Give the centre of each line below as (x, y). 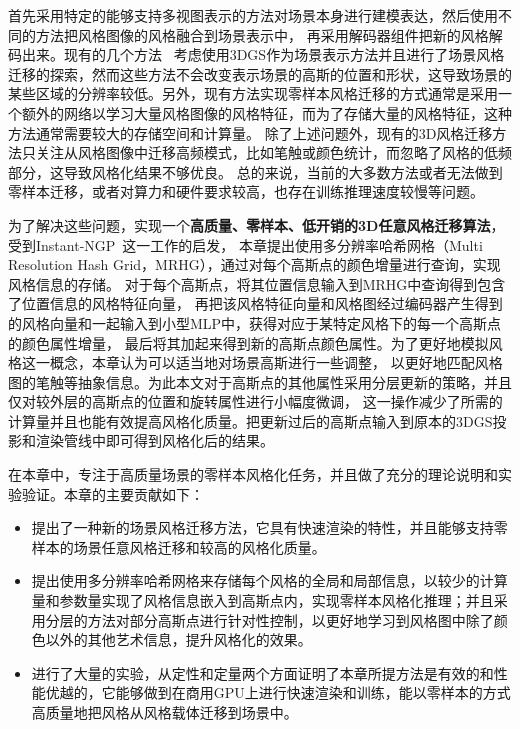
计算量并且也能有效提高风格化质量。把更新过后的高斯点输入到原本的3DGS (250, 420)
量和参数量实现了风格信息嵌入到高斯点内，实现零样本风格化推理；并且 (262, 600)
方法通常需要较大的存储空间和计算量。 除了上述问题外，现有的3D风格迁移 (250, 132)
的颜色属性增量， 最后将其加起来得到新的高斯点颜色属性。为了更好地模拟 (248, 342)
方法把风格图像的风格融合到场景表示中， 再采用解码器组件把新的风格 (262, 34)
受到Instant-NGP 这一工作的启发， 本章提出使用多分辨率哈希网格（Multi (245, 244)
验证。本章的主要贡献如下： (112, 493)
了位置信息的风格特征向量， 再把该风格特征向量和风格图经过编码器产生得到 (255, 303)
